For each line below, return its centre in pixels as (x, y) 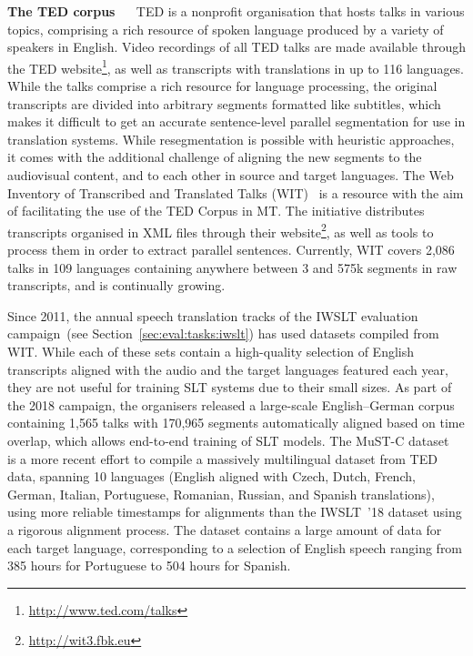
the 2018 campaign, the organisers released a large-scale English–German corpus (231, 404)
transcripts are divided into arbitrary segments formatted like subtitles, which (224, 103)
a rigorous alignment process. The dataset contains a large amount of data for (225, 529)
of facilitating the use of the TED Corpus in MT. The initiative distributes (216, 211)
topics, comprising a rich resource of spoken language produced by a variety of (226, 29)
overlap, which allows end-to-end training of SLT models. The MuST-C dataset (228, 440)
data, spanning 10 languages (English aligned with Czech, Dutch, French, (211, 476)
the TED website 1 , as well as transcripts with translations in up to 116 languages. (236, 66)
